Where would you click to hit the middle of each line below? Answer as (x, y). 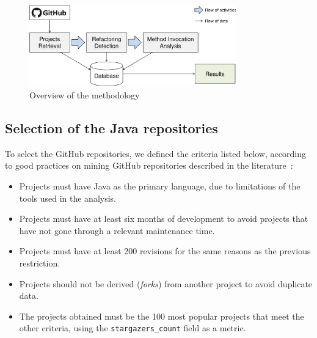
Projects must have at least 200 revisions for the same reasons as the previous (165, 251)
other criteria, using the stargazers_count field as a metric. (133, 328)
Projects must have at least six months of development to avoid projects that (164, 219)
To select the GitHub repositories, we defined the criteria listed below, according (155, 153)
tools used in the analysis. (67, 198)
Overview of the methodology (85, 95)
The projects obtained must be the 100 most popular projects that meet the (162, 316)
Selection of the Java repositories (111, 128)
